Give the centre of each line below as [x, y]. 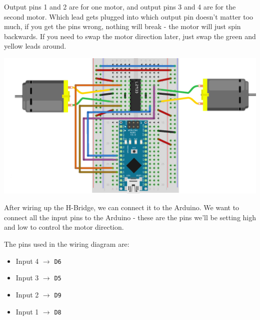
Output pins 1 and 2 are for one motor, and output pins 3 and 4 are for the [120, 7]
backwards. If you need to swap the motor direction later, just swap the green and [130, 36]
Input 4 [27, 261]
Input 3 [27, 278]
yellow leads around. [35, 46]
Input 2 [27, 294]
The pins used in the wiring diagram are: [67, 244]
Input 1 [27, 311]
